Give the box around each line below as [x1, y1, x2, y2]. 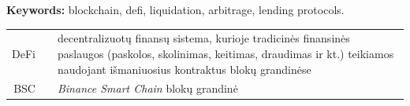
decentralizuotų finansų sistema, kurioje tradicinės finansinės [57, 30, 350, 46]
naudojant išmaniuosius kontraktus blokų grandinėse [57, 60, 311, 77]
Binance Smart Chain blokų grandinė [57, 80, 238, 97]
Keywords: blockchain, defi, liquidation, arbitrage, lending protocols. [6, 2, 345, 17]
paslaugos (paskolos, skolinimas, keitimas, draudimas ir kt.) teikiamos [57, 45, 394, 61]
